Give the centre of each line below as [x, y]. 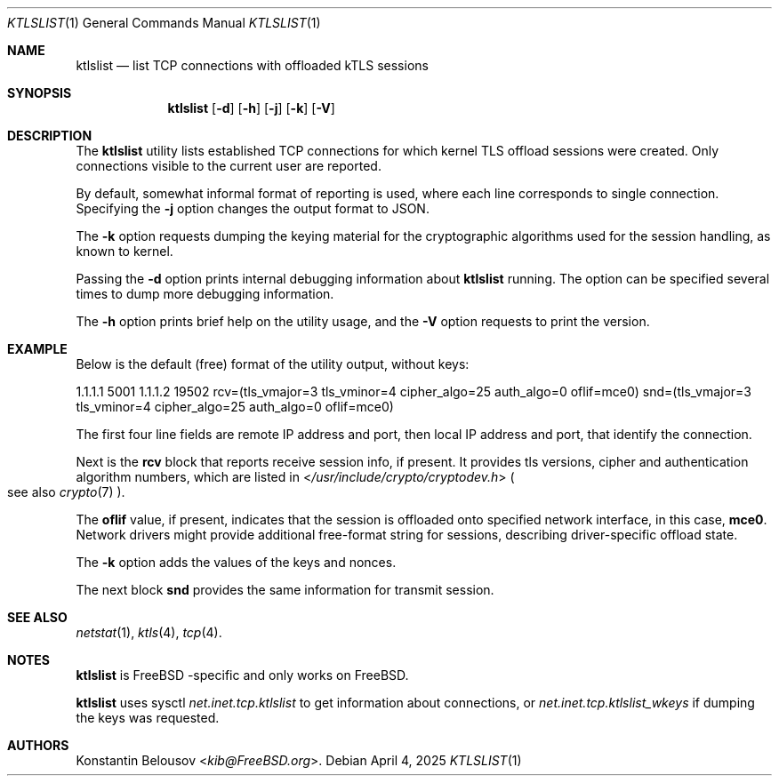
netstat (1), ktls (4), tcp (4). [149, 632]
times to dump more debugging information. [205, 294]
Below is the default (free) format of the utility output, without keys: [273, 364]
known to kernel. [124, 251]
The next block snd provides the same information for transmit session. [285, 590]
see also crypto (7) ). [66, 492]
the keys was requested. [148, 718]
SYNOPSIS [40, 93]
